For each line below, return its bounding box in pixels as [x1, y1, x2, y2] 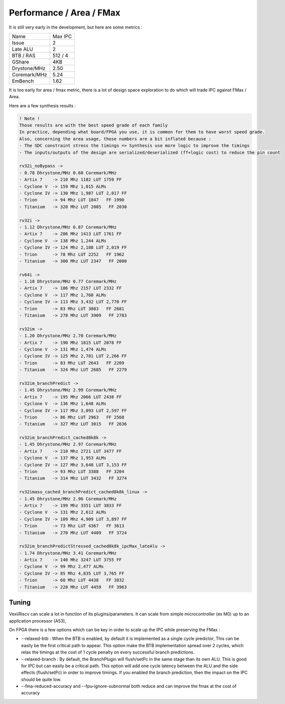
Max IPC [52, 33, 72, 40]
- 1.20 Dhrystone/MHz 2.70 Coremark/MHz [19, 333, 117, 339]
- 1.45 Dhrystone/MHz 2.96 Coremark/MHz [19, 496, 117, 502]
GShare [12, 58, 29, 65]
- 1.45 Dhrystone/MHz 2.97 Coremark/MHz [19, 442, 117, 447]
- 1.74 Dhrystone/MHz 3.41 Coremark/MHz [19, 550, 117, 556]
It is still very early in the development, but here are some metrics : [9, 24, 143, 30]
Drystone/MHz [12, 65, 46, 71]
